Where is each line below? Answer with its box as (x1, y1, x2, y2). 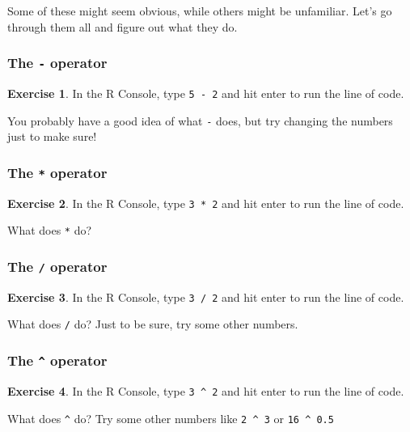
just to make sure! (7, 128, 97, 145)
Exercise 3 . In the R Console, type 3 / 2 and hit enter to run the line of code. (7, 288, 404, 305)
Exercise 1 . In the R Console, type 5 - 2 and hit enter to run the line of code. (7, 84, 404, 101)
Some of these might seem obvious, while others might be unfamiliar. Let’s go (7, 2, 392, 19)
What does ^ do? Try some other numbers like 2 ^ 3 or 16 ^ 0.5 (7, 409, 334, 426)
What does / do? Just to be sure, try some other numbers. (7, 316, 298, 332)
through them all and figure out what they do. (7, 18, 238, 35)
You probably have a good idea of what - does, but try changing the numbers (7, 112, 393, 129)
